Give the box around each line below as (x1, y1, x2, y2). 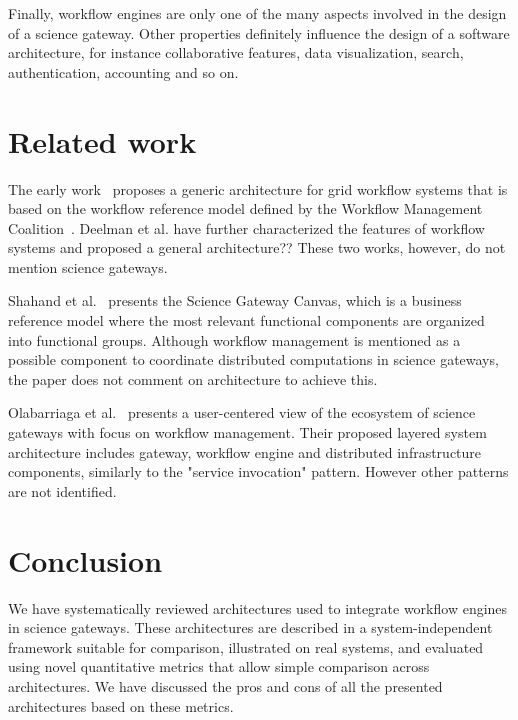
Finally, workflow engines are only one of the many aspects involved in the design (8, 3, 507, 23)
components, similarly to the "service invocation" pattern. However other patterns (8, 461, 509, 482)
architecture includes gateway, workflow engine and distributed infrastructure (8, 441, 482, 462)
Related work (8, 120, 197, 161)
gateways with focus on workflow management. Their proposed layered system (8, 422, 487, 443)
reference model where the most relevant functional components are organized (8, 310, 485, 331)
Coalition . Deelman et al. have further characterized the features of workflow (8, 217, 485, 238)
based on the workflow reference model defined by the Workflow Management (8, 198, 483, 219)
